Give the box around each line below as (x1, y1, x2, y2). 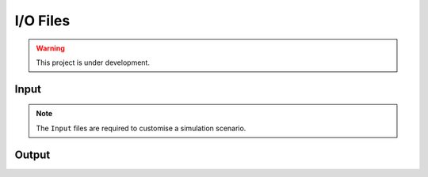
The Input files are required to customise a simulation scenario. (36, 123, 246, 133)
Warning (36, 43, 65, 53)
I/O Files (14, 12, 71, 29)
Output (14, 148, 51, 161)
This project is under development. (36, 58, 151, 67)
